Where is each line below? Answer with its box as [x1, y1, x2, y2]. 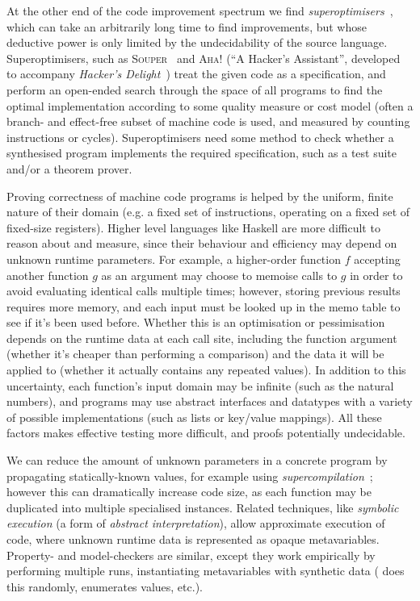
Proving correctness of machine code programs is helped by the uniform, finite [6, 187, 393, 204]
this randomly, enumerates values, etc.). [6, 578, 203, 595]
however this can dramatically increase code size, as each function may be [6, 483, 372, 500]
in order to [350, 266, 403, 283]
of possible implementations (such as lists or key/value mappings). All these [6, 408, 382, 425]
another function [6, 266, 89, 283]
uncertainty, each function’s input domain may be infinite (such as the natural [6, 377, 394, 394]
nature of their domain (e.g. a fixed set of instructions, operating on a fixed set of [6, 203, 410, 220]
